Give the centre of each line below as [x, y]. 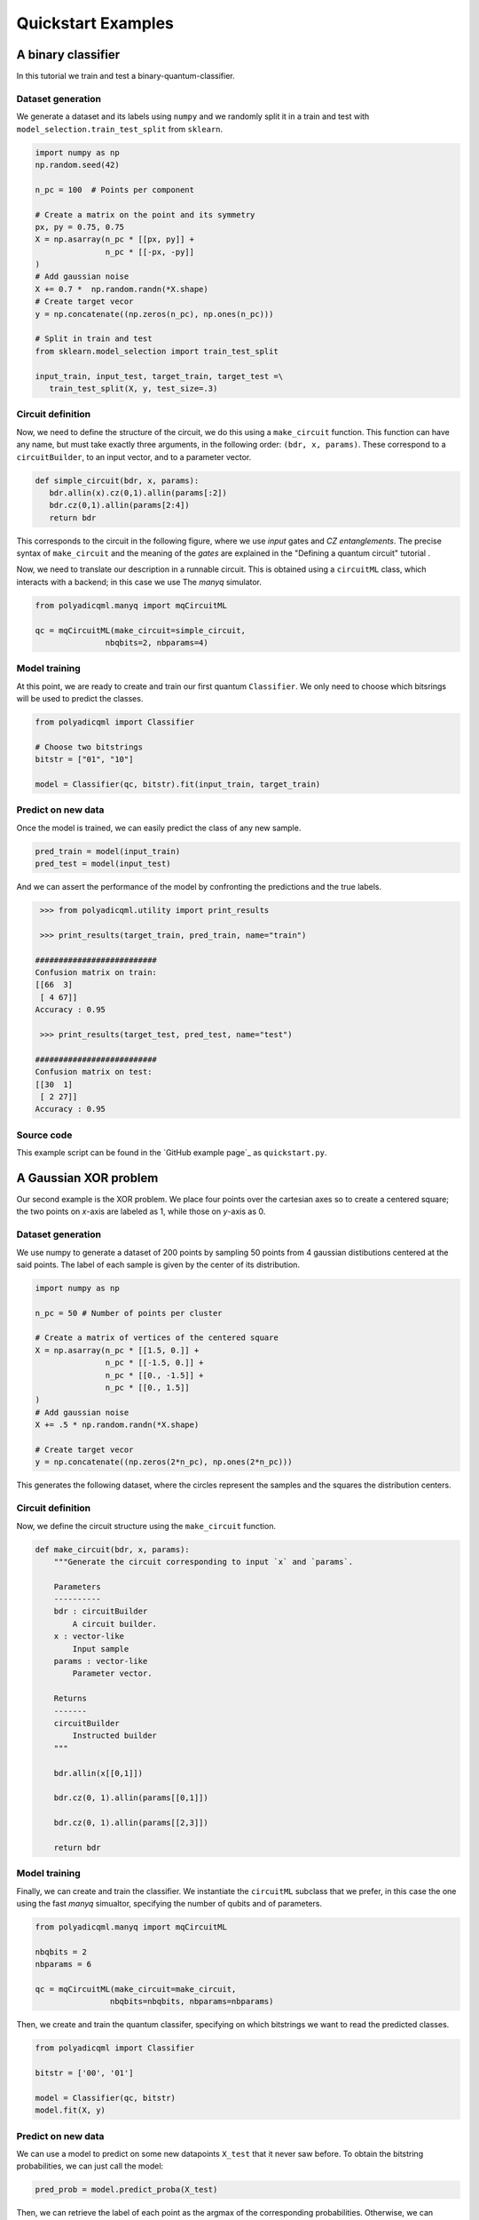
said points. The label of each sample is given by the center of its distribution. [158, 1265]
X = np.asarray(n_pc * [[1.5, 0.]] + [117, 1350]
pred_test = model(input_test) [103, 864]
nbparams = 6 [63, 1964]
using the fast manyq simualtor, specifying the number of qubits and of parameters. [169, 1903]
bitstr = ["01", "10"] [84, 760]
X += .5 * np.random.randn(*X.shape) [117, 1425]
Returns [71, 1699]
